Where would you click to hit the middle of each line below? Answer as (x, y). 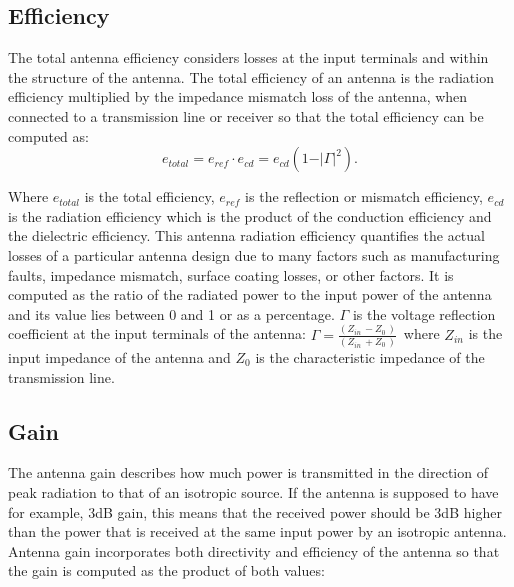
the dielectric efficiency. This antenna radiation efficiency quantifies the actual (246, 235)
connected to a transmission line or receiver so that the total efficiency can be (246, 115)
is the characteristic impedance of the (370, 356)
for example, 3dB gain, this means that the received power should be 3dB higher (255, 511)
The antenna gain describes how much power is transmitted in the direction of (248, 472)
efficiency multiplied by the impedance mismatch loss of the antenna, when (238, 96)
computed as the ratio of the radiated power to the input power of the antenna (250, 294)
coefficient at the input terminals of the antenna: (157, 333)
